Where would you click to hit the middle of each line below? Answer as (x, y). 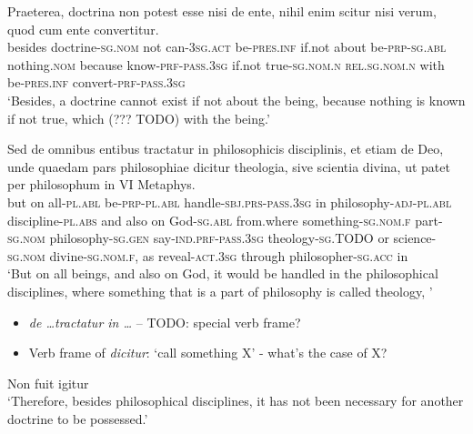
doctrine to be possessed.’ (78, 418)
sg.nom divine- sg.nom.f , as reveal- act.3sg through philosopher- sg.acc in (208, 255)
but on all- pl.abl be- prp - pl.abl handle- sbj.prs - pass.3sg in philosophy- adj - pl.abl (230, 202)
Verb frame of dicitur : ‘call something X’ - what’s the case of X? (208, 353)
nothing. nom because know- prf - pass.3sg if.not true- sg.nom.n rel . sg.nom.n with (226, 64)
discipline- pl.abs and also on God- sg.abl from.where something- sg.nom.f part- (225, 220)
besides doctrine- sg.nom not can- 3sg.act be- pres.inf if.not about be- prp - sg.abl (227, 47)
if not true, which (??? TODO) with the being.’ (139, 118)
